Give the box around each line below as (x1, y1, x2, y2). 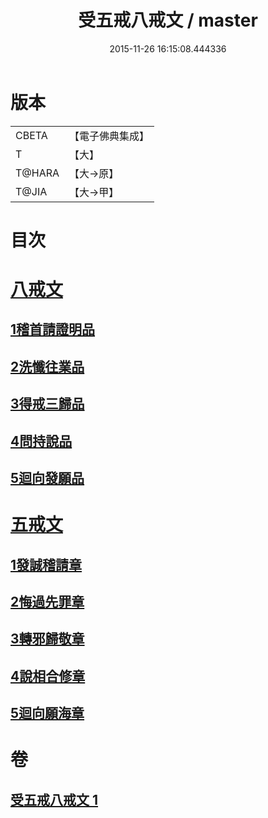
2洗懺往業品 (10, 358, 85, 375)
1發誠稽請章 (10, 556, 83, 573)
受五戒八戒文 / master (78, 9, 258, 32)
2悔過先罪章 (10, 593, 85, 610)
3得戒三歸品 (10, 396, 85, 413)
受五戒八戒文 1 (10, 791, 99, 808)
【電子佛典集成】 (69, 129, 150, 143)
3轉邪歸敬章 (10, 631, 85, 648)
